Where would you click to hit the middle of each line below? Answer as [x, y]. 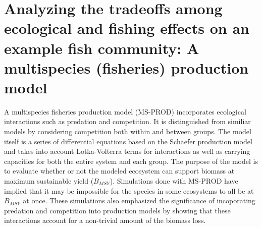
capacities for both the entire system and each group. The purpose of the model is [131, 161]
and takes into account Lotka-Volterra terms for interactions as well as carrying [127, 151]
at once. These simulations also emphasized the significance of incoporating [139, 201]
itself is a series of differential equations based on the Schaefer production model [128, 141]
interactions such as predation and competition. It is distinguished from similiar [127, 121]
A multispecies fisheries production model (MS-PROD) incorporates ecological [125, 111]
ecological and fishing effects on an [127, 28]
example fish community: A [102, 48]
